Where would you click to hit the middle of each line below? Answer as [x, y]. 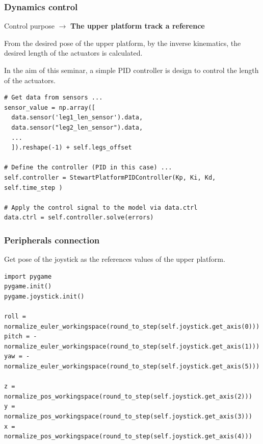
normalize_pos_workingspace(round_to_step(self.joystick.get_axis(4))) [128, 437]
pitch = [17, 337]
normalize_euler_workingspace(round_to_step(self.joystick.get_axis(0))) [132, 326]
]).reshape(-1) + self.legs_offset [72, 148]
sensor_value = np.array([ [50, 107]
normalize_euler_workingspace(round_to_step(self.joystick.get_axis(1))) [132, 346]
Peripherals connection [52, 240]
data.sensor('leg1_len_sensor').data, [77, 118]
